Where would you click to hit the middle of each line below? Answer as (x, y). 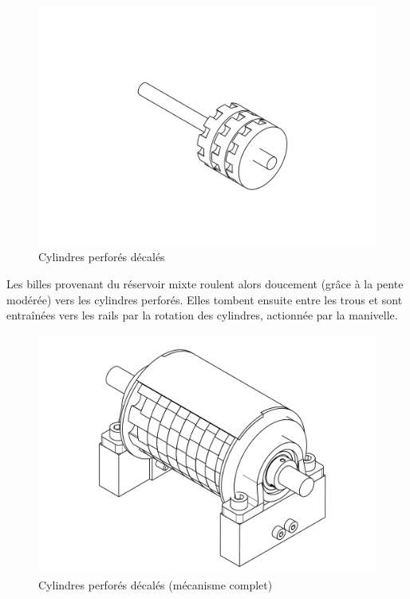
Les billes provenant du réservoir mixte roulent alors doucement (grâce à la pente (205, 283)
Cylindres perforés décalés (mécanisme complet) (156, 585)
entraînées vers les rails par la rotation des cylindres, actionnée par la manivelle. (202, 315)
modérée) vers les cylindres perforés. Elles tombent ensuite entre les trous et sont (205, 299)
